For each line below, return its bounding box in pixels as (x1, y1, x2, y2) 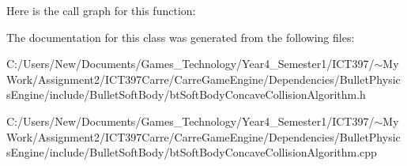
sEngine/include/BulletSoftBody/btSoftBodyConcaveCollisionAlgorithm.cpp (6, 144, 377, 160)
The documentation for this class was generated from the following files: (6, 28, 355, 45)
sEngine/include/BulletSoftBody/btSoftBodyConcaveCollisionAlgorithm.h (6, 86, 366, 103)
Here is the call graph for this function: (6, 2, 196, 18)
